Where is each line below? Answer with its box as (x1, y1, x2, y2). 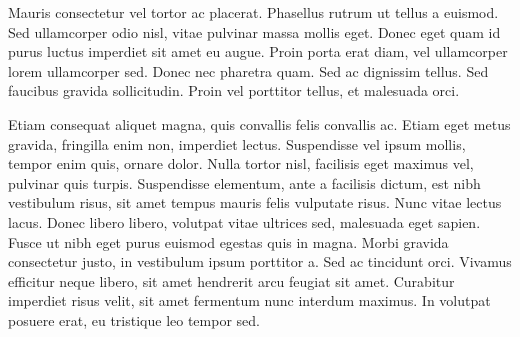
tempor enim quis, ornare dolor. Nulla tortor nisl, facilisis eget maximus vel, (8, 153, 474, 174)
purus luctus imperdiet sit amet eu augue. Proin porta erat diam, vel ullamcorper (8, 41, 508, 62)
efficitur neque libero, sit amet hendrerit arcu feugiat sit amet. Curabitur (8, 270, 455, 291)
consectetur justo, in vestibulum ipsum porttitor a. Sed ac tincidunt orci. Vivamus (8, 251, 512, 272)
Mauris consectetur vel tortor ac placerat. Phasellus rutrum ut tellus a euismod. (8, 2, 499, 22)
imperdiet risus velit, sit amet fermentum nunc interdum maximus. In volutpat (8, 290, 491, 311)
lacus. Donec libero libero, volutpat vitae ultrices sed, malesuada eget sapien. (8, 211, 481, 232)
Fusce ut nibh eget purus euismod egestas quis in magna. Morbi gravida (8, 231, 449, 252)
